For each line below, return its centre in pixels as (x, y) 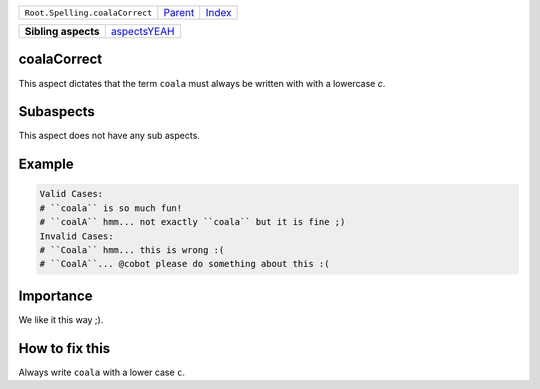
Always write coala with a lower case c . (101, 372)
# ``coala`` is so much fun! (111, 208)
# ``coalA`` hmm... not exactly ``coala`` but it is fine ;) (192, 222)
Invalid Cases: (76, 236)
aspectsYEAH (142, 31)
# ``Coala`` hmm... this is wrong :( (132, 249)
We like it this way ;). (61, 319)
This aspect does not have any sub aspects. (109, 136)
